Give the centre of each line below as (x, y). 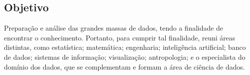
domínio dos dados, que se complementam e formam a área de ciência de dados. (125, 66)
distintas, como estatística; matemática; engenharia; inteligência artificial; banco (125, 47)
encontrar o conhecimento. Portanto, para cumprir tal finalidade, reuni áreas (120, 37)
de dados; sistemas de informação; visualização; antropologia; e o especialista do (125, 56)
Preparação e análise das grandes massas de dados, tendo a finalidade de (114, 28)
